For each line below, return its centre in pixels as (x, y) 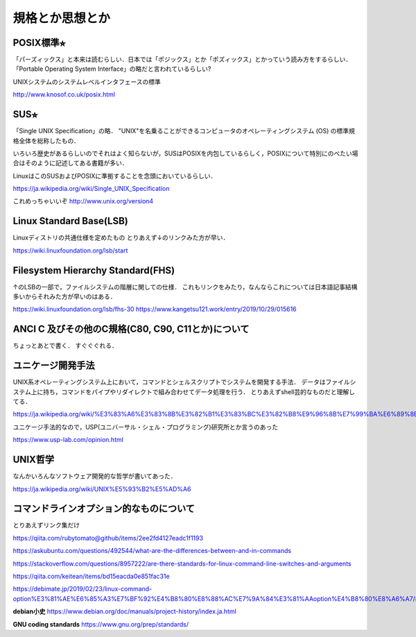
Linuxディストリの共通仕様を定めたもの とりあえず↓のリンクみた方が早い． (121, 238)
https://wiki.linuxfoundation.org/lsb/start (70, 250)
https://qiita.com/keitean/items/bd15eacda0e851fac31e (91, 576)
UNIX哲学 (34, 460)
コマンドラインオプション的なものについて (104, 509)
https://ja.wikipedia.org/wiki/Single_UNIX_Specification (91, 189)
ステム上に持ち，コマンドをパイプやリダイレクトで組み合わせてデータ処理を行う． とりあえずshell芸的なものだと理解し (184, 391)
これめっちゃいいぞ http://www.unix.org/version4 (83, 201)
